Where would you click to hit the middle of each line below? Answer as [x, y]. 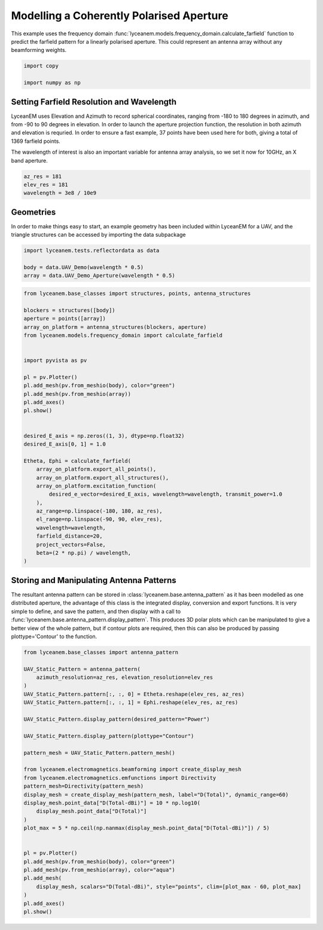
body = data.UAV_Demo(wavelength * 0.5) [83, 267]
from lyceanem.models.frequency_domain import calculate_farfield [123, 335]
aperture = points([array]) [65, 319]
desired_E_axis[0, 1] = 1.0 [65, 444]
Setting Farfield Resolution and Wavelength [94, 102]
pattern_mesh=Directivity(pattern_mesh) [83, 786]
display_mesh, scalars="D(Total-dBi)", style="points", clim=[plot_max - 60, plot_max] [169, 886]
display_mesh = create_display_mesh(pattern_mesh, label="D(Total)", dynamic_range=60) [156, 795]
